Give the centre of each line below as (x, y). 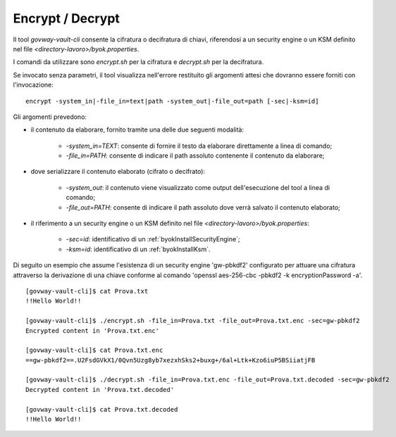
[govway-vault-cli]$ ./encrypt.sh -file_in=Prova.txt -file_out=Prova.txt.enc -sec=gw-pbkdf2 (193, 321)
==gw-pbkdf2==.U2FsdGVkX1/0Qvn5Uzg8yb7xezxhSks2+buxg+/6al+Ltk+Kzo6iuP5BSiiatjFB (171, 360)
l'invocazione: (33, 85)
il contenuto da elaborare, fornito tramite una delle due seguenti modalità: (137, 129)
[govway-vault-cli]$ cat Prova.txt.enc (94, 350)
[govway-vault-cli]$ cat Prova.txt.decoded (102, 409)
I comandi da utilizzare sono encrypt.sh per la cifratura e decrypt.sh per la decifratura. (138, 62)
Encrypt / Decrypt (66, 18)
